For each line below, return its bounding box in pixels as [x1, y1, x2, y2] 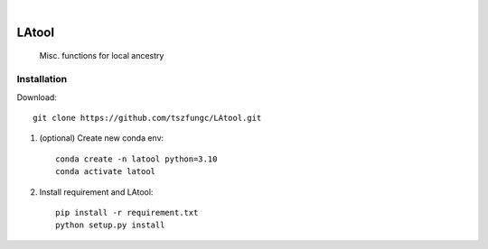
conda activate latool [55, 167, 156, 177]
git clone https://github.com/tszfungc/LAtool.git [33, 113, 262, 123]
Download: [16, 91, 58, 103]
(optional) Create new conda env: [39, 133, 164, 143]
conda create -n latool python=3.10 [55, 153, 218, 164]
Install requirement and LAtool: [39, 186, 154, 198]
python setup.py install [55, 220, 165, 230]
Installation [16, 73, 68, 86]
